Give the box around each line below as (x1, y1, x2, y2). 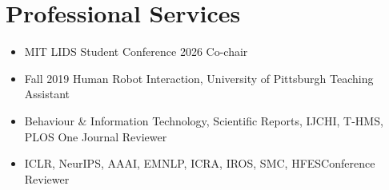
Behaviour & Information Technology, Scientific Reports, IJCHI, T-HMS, (24, 112, 383, 129)
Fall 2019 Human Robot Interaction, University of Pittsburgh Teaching (24, 69, 374, 86)
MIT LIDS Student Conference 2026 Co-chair (24, 43, 248, 60)
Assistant (24, 85, 70, 102)
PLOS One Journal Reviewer (24, 128, 167, 144)
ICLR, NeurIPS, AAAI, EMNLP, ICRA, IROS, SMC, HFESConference (24, 155, 375, 172)
